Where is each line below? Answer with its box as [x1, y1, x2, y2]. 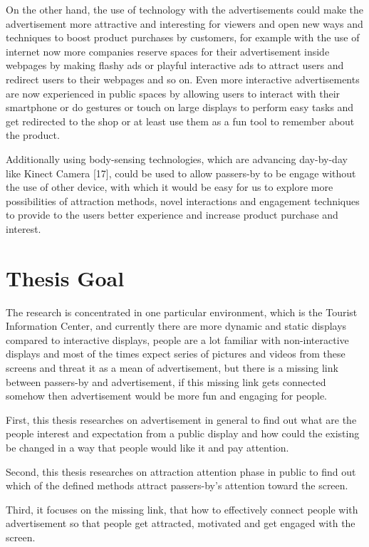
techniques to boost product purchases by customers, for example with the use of [6, 30, 360, 45]
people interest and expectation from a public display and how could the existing [6, 426, 360, 441]
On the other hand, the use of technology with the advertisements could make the [6, 2, 363, 16]
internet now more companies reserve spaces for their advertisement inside [6, 43, 330, 58]
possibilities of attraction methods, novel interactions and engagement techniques [6, 193, 360, 208]
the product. [6, 127, 60, 142]
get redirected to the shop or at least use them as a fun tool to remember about [6, 113, 355, 128]
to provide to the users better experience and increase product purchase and [6, 207, 338, 222]
